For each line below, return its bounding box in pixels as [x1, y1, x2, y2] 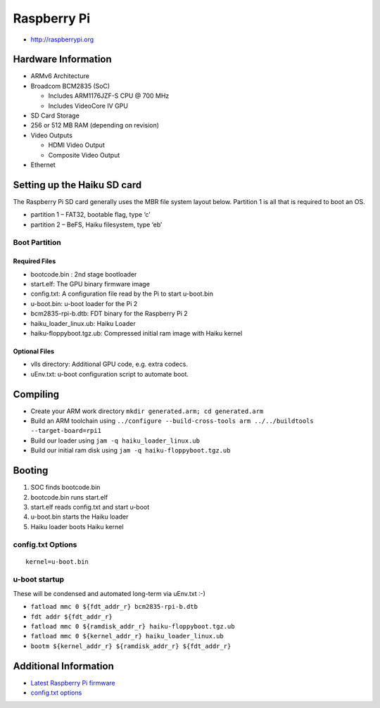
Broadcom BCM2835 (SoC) [30, 82, 110, 90]
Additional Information [13, 660, 114, 672]
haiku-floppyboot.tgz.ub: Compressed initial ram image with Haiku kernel [30, 329, 243, 337]
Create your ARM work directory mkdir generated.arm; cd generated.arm [30, 407, 264, 415]
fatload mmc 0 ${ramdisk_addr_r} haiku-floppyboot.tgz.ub [30, 622, 235, 630]
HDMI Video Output [48, 141, 105, 149]
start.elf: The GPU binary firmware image [30, 280, 151, 288]
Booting [13, 464, 49, 476]
